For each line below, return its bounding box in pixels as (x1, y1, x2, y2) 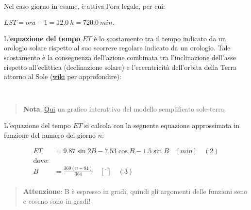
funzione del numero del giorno (4, 129, 96, 140)
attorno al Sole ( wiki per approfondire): (4, 71, 121, 81)
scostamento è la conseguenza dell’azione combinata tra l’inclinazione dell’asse (4, 52, 236, 62)
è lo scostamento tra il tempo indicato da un (94, 33, 226, 43)
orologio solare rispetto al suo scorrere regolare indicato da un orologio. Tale (4, 43, 231, 53)
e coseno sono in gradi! (23, 195, 91, 206)
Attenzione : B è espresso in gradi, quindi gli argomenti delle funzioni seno (23, 186, 248, 196)
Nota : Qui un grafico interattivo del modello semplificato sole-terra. (23, 104, 226, 114)
